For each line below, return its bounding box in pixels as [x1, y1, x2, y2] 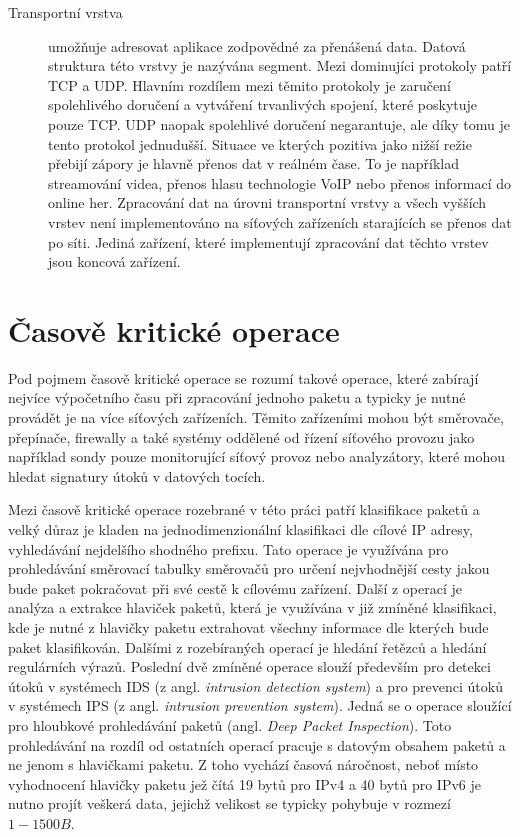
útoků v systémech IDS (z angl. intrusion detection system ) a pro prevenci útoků [8, 675, 503, 696]
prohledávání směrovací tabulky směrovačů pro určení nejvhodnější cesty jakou [8, 558, 490, 579]
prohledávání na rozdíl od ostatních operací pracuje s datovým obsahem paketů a [8, 734, 506, 755]
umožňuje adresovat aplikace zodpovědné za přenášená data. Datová [48, 35, 466, 56]
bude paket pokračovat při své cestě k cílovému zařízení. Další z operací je [8, 577, 462, 598]
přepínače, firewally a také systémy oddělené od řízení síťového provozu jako [8, 426, 475, 447]
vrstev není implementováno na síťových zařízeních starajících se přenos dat [48, 211, 512, 232]
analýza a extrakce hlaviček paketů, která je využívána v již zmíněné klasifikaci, [8, 597, 497, 618]
